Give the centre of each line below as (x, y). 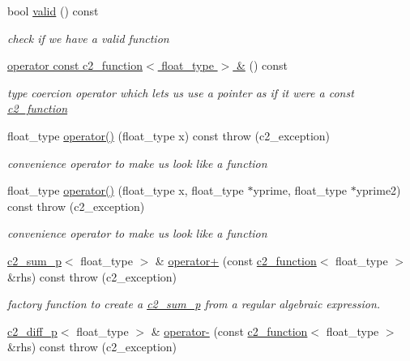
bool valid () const (53, 11)
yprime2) (378, 190)
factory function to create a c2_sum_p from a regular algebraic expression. (194, 304)
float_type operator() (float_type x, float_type (126, 190)
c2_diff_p (32, 331)
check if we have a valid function (88, 38)
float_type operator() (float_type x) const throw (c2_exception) (169, 135)
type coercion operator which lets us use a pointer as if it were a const (181, 92)
